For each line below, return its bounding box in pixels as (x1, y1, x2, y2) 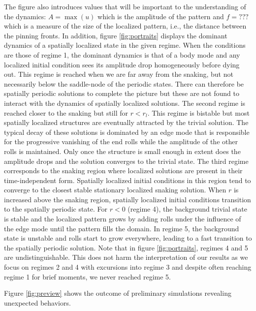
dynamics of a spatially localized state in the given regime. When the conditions (4, 40, 246, 50)
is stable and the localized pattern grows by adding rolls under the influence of (4, 214, 241, 224)
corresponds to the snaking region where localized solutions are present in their (4, 165, 243, 176)
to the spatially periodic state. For (4, 204, 108, 214)
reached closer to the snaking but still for (4, 107, 128, 118)
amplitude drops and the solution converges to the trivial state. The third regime (4, 155, 249, 166)
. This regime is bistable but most (147, 107, 250, 118)
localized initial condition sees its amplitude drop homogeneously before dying (4, 59, 240, 69)
